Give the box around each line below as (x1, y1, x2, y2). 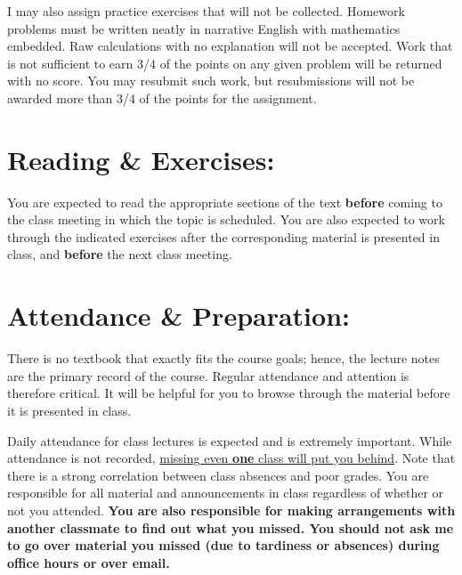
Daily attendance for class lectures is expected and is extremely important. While (7, 431, 452, 449)
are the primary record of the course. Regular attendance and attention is (7, 366, 409, 385)
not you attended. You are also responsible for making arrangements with (7, 500, 456, 519)
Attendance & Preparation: (7, 297, 350, 334)
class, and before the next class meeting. (7, 245, 232, 263)
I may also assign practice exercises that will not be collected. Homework (7, 2, 405, 20)
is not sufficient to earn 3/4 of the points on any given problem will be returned (7, 53, 442, 72)
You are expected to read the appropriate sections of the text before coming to (7, 192, 442, 211)
